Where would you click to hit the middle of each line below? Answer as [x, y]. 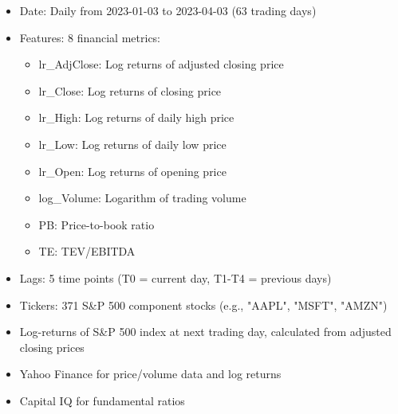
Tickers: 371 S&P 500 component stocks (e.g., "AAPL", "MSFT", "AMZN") [203, 305]
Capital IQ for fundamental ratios [102, 400]
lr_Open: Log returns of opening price [132, 171]
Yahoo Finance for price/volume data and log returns [150, 374]
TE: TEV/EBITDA [87, 251]
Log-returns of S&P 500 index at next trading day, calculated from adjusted [205, 332]
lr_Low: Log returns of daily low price [132, 144]
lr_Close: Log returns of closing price [130, 90]
